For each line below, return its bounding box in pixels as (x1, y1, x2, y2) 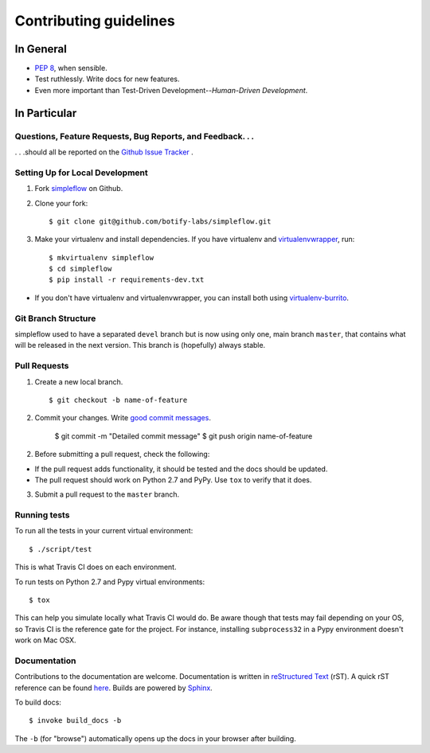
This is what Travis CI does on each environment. (14, 562, 177, 572)
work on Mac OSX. (14, 635, 76, 645)
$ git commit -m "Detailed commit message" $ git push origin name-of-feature (54, 431, 313, 441)
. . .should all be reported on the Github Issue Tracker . (14, 147, 194, 157)
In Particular (14, 106, 77, 119)
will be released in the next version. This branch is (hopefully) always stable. (14, 341, 266, 350)
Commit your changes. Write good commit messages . (34, 413, 211, 423)
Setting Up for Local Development (14, 167, 149, 178)
